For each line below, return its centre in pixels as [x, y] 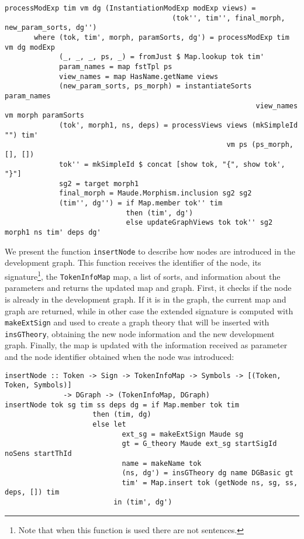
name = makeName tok [162, 463]
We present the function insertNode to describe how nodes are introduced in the [150, 251]
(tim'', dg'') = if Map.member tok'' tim [141, 203]
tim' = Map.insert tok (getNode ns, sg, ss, [210, 483]
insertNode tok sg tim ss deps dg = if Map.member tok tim [122, 405]
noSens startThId [38, 453]
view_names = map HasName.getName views [139, 76]
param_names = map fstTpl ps [116, 66]
